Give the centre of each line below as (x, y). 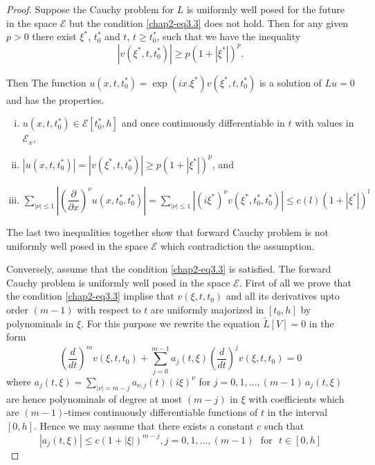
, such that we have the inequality (229, 36)
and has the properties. (55, 99)
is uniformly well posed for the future (266, 9)
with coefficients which (296, 398)
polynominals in (40, 323)
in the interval (298, 412)
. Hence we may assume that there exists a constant (144, 425)
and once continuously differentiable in (203, 123)
